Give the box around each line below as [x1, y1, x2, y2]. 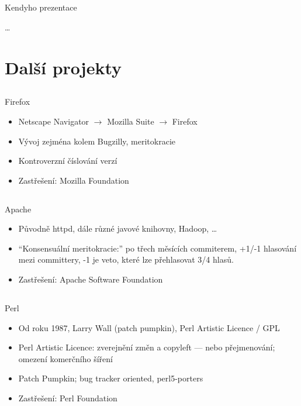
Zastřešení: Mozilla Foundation [18, 174, 129, 186]
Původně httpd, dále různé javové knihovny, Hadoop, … [18, 222, 217, 235]
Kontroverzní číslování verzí [18, 154, 117, 167]
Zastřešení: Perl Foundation [18, 392, 117, 404]
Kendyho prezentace [5, 1, 77, 13]
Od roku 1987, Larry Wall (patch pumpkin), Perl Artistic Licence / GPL [18, 321, 280, 333]
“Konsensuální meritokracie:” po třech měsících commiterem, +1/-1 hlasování [18, 242, 297, 254]
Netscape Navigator [18, 115, 89, 127]
